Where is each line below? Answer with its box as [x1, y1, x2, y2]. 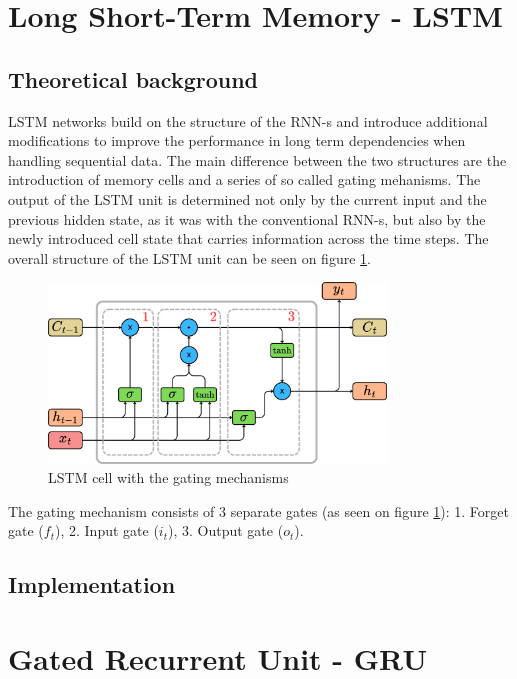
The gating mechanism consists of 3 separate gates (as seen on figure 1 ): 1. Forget [8, 500, 509, 521]
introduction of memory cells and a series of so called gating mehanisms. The [8, 169, 481, 190]
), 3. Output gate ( [168, 520, 284, 541]
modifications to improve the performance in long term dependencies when [8, 130, 466, 151]
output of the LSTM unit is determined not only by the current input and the [8, 188, 487, 209]
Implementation [8, 569, 176, 600]
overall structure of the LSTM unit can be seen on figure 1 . [8, 247, 371, 268]
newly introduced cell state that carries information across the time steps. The [8, 228, 489, 249]
